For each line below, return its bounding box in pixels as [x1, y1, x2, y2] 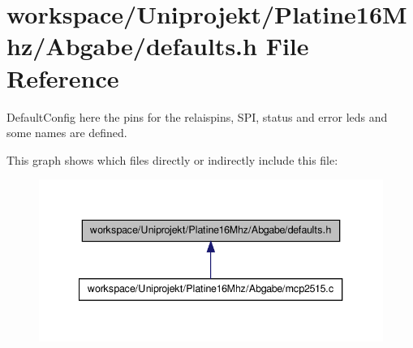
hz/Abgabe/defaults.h [6, 29, 257, 62]
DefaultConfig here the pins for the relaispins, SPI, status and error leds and [6, 108, 388, 125]
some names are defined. [6, 124, 127, 141]
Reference [6, 61, 119, 94]
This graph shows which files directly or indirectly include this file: [6, 151, 338, 168]
